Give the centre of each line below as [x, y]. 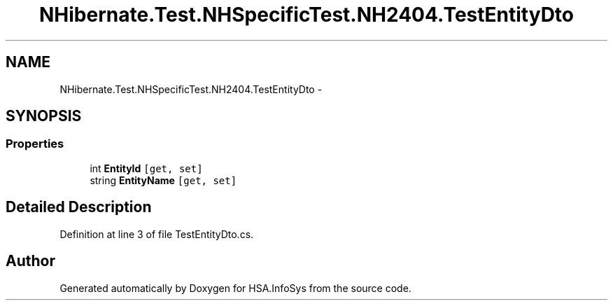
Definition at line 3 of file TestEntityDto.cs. [157, 234]
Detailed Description [79, 207]
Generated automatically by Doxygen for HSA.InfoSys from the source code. [235, 288]
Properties [35, 144]
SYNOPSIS [44, 116]
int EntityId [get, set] [146, 168]
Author [30, 261]
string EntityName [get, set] [163, 180]
